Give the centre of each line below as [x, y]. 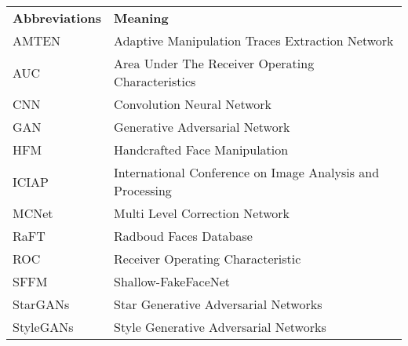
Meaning [141, 18]
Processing [143, 190]
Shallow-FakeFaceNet [172, 281]
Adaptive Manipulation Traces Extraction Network [254, 40]
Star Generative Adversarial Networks [218, 304]
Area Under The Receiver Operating [214, 63]
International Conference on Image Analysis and [247, 172]
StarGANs [41, 304]
